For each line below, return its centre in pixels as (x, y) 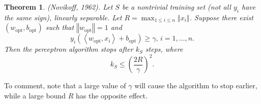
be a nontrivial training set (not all (176, 7)
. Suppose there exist (221, 17)
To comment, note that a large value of (65, 85)
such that (60, 27)
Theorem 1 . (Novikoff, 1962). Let (59, 7)
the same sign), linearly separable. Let (63, 17)
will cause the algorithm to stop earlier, (196, 85)
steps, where (164, 49)
